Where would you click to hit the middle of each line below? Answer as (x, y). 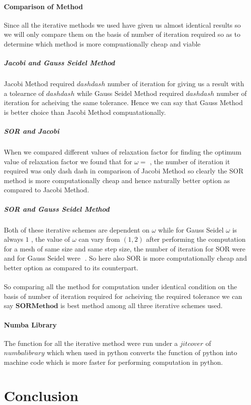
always (14, 239)
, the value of (51, 239)
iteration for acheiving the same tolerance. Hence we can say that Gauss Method (123, 102)
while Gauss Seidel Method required (130, 93)
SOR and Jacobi (32, 131)
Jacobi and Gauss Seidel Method (59, 63)
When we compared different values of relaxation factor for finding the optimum (123, 152)
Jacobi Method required (39, 84)
